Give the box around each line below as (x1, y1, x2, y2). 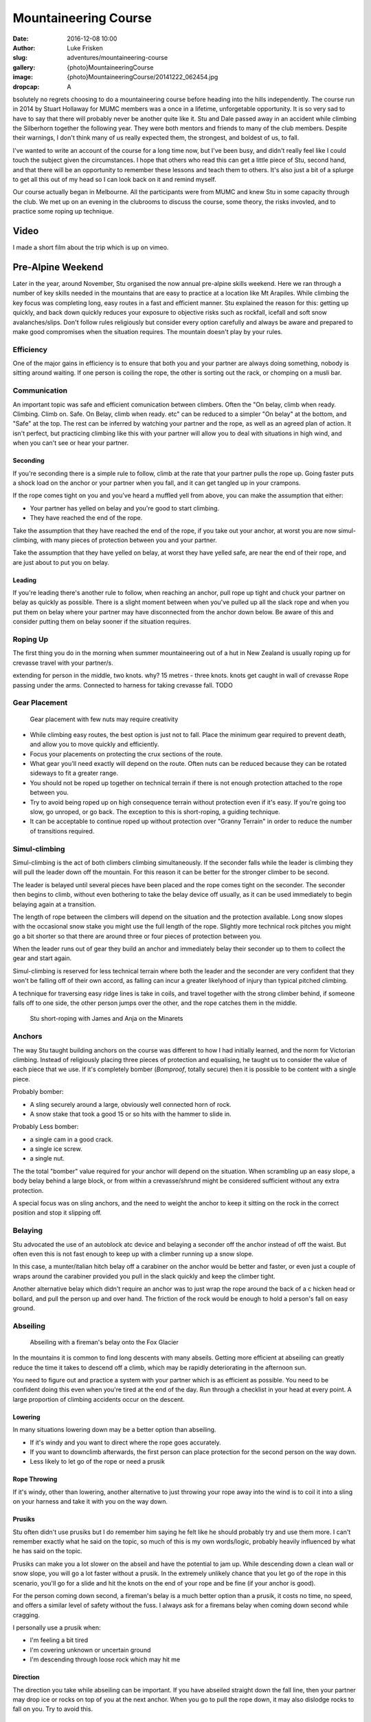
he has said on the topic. (12, 1547, 82, 1555)
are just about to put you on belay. (12, 558, 110, 566)
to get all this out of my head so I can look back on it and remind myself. (12, 176, 216, 184)
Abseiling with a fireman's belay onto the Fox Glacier (30, 1338, 179, 1346)
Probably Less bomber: (12, 1123, 79, 1131)
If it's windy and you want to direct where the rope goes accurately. (30, 1438, 221, 1446)
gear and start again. (12, 954, 72, 962)
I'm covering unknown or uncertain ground (30, 1646, 151, 1654)
